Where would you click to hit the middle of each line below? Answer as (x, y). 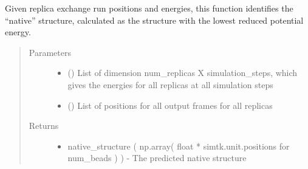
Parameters (50, 52)
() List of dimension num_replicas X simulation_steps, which (183, 73)
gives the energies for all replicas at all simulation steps (170, 84)
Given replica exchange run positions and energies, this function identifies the (149, 8)
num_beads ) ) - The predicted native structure (157, 158)
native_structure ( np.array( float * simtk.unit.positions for (179, 146)
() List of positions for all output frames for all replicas (170, 105)
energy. (18, 32)
